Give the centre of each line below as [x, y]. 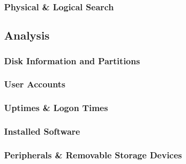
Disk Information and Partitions [72, 60]
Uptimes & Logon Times [56, 108]
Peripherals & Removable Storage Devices [93, 154]
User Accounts [35, 84]
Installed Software [42, 131]
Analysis [27, 35]
